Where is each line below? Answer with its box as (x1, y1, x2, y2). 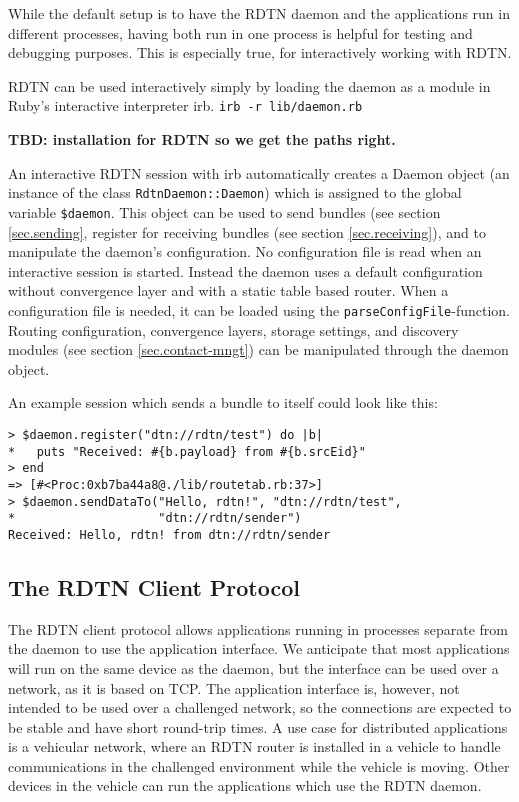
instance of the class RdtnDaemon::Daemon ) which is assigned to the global (8, 182, 462, 203)
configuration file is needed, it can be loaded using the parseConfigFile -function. (8, 299, 510, 320)
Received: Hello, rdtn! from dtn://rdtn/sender (8, 527, 331, 542)
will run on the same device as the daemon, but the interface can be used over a (8, 657, 499, 678)
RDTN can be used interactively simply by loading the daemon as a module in (8, 75, 491, 96)
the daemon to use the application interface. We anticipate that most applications (8, 638, 510, 659)
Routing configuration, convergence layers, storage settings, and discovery (8, 319, 459, 340)
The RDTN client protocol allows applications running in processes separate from (8, 618, 508, 639)
